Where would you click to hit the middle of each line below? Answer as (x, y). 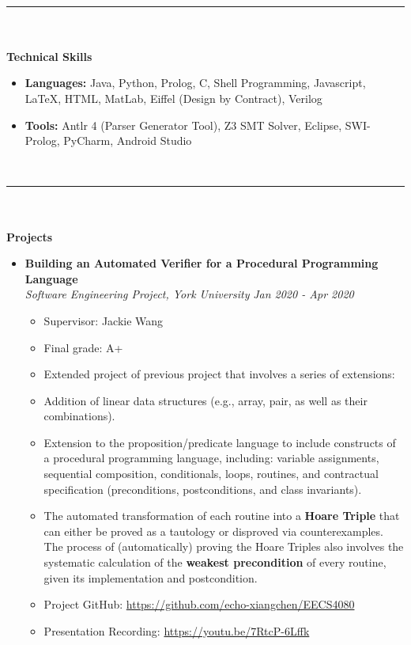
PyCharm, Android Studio (128, 140)
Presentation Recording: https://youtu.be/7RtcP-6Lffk (177, 630)
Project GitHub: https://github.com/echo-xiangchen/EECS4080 (199, 604)
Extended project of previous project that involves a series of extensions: (219, 374)
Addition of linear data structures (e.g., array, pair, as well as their (205, 400)
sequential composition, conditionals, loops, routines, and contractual (211, 474)
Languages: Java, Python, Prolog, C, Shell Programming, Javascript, (195, 83)
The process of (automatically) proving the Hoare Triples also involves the (224, 546)
